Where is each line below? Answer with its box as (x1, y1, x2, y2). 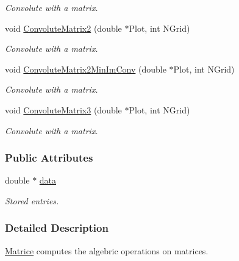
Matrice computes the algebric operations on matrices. (5, 244, 209, 257)
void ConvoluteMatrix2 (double (5, 21, 122, 34)
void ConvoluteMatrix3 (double (5, 103, 122, 116)
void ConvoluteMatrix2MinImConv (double (5, 62, 166, 75)
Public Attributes (5, 150, 93, 165)
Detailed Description (5, 220, 109, 235)
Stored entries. (5, 194, 59, 207)
